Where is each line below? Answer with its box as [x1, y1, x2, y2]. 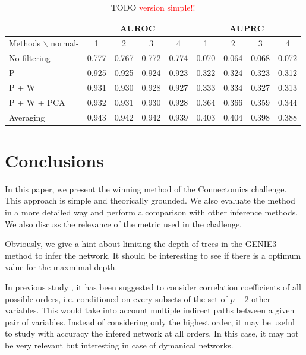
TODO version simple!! [111, 1, 195, 13]
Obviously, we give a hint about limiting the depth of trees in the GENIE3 [5, 237, 277, 250]
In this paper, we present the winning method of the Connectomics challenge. [5, 182, 287, 195]
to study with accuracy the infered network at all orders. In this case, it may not [5, 327, 299, 340]
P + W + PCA [9, 96, 65, 108]
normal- [51, 37, 79, 49]
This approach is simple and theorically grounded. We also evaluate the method [5, 194, 295, 207]
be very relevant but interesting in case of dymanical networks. [5, 339, 234, 351]
